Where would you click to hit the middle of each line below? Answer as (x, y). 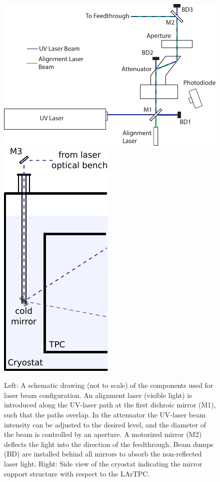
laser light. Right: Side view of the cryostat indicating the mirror (103, 463)
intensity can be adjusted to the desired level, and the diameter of (105, 424)
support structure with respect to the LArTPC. (77, 473)
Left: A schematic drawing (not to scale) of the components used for (109, 385)
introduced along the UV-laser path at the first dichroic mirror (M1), (110, 405)
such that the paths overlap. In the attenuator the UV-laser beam (105, 414)
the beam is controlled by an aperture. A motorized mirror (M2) (103, 434)
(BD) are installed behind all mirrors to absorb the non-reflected (103, 454)
